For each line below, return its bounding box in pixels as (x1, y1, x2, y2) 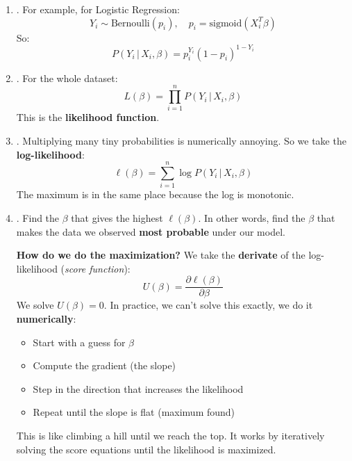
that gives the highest (71, 210, 163, 225)
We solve (16, 298, 54, 312)
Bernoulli (110, 18, 150, 29)
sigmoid (209, 18, 242, 29)
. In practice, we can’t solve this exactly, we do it (103, 298, 313, 312)
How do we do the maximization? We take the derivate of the (16, 248, 305, 262)
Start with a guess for (33, 334, 126, 349)
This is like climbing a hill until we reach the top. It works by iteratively (16, 428, 325, 442)
